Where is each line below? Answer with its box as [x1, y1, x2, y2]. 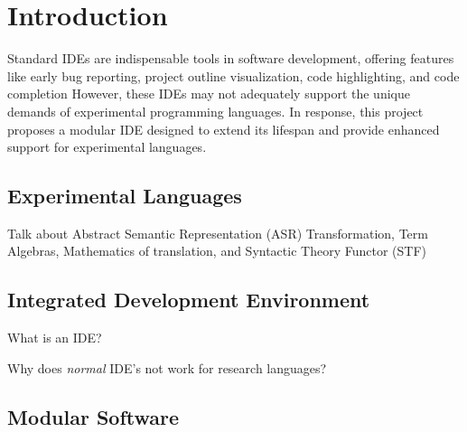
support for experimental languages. [7, 137, 207, 156]
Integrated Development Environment [7, 286, 370, 314]
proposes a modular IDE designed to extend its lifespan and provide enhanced [7, 119, 440, 138]
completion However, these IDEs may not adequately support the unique [7, 84, 410, 103]
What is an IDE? [7, 328, 102, 347]
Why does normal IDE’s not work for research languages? [7, 358, 327, 377]
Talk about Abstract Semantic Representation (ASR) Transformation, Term [7, 223, 428, 242]
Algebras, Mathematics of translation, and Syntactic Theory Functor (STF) [7, 241, 426, 260]
